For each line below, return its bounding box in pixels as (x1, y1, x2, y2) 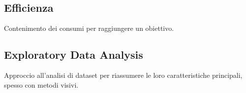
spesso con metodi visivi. (4, 79, 79, 90)
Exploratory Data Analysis (4, 47, 143, 62)
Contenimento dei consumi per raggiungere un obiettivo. (4, 23, 174, 33)
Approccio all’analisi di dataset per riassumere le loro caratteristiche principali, (4, 70, 243, 80)
